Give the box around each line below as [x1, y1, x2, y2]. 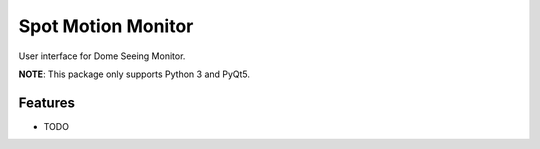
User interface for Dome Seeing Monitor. [18, 50, 186, 62]
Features [18, 94, 75, 111]
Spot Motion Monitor [18, 15, 194, 37]
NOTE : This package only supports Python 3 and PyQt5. [18, 68, 250, 80]
